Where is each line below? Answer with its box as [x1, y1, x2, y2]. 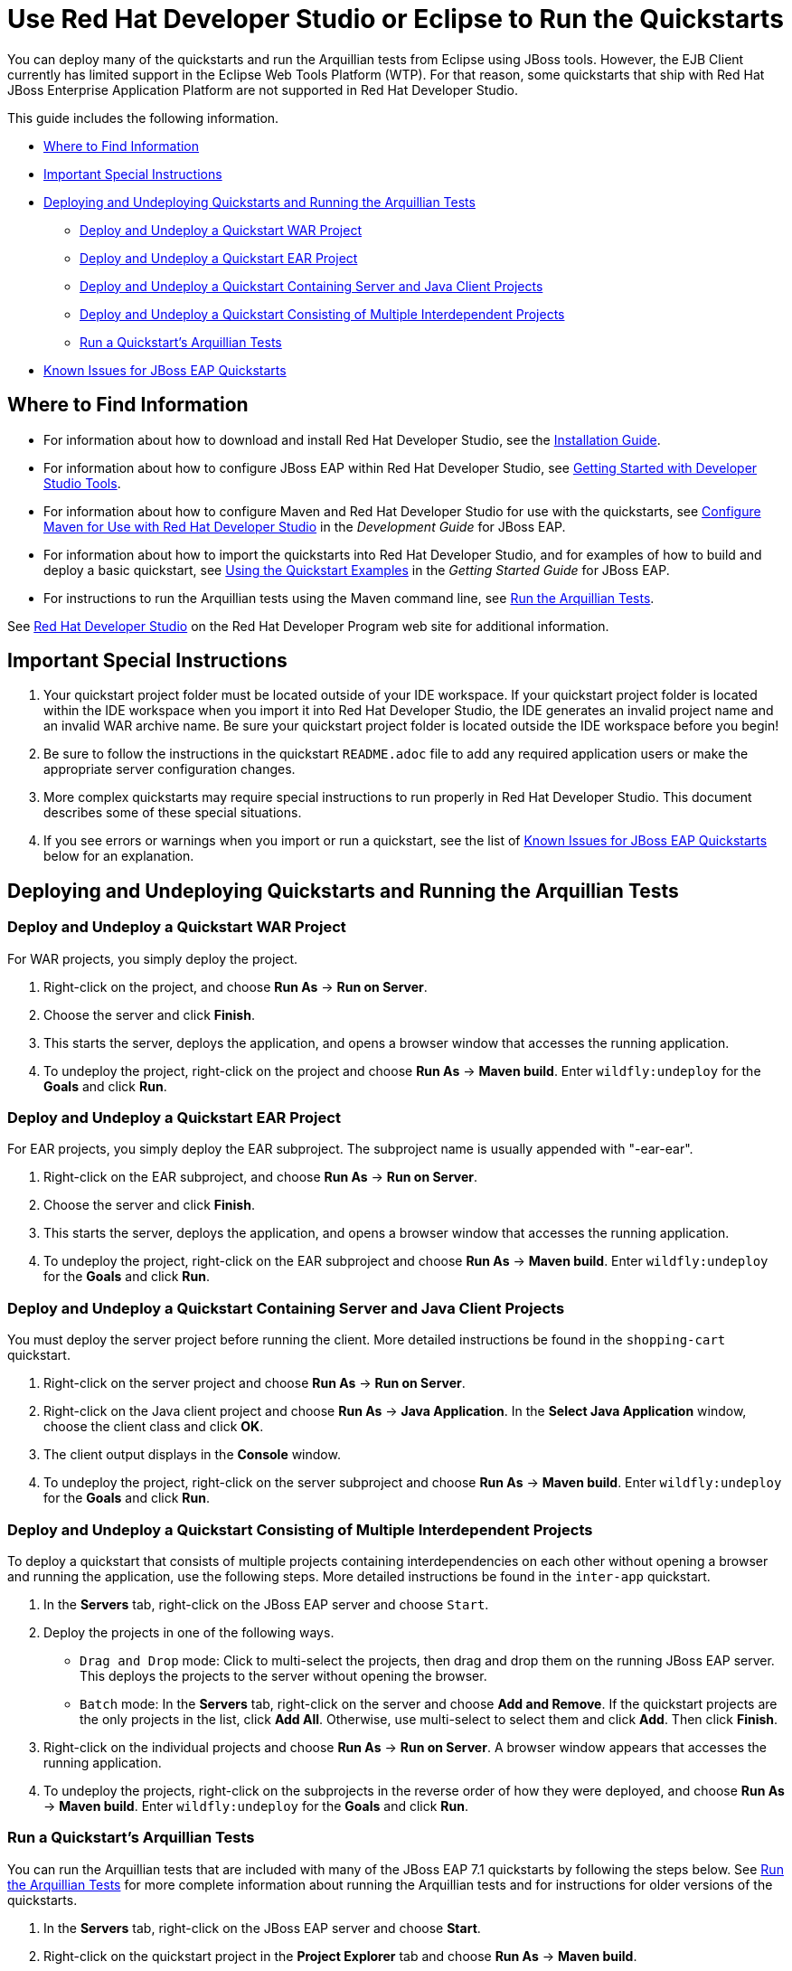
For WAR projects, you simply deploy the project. [7, 950, 298, 967]
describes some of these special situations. [43, 805, 302, 821]
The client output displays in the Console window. [43, 1447, 341, 1463]
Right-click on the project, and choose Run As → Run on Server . [43, 978, 428, 995]
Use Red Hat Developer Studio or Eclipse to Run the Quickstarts [7, 4, 784, 34]
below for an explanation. [43, 848, 194, 864]
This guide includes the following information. [7, 109, 279, 126]
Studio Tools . [43, 475, 121, 491]
